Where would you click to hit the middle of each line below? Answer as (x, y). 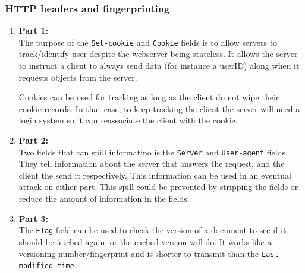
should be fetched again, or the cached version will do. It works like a (145, 241)
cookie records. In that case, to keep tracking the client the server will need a (159, 108)
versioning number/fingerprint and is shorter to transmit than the (139, 253)
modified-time (46, 266)
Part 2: (33, 140)
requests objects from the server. (78, 77)
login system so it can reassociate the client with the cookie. (128, 120)
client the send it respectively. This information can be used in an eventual (155, 175)
